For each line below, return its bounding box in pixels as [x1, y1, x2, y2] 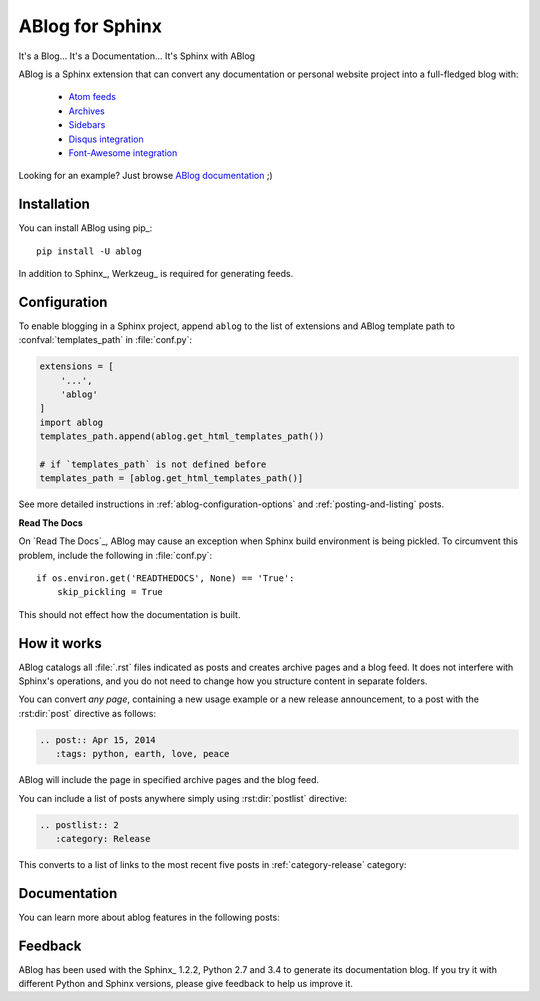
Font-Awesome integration [68, 146, 178, 159]
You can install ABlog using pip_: [18, 222, 153, 234]
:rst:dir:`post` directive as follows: [18, 707, 157, 719]
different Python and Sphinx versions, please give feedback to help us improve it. [18, 978, 354, 990]
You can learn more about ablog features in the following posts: [18, 911, 280, 923]
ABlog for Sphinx [18, 15, 162, 37]
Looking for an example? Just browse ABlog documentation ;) [18, 170, 274, 182]
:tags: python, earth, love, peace [55, 748, 230, 760]
